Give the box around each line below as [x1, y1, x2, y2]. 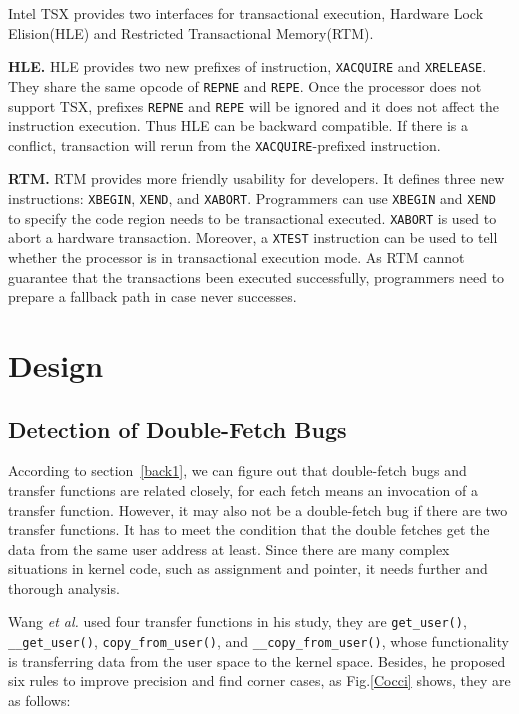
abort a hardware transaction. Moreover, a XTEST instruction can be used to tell [8, 227, 498, 248]
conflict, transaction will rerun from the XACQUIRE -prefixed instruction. [8, 134, 441, 155]
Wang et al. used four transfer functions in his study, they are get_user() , [8, 611, 467, 632]
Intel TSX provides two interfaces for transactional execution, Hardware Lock [8, 3, 484, 23]
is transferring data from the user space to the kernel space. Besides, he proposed [8, 650, 506, 671]
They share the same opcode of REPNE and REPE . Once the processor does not [8, 75, 482, 96]
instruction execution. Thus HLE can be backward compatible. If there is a [8, 115, 469, 136]
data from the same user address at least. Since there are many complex [8, 538, 450, 559]
